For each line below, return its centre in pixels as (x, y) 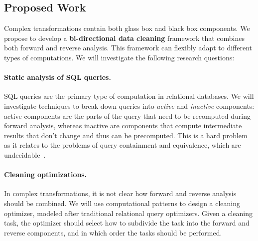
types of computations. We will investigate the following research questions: (119, 57)
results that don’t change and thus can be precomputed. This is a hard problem (126, 135)
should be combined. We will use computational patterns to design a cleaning (122, 203)
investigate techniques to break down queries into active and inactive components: (129, 106)
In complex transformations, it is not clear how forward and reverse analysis (120, 193)
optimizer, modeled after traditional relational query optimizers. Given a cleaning (128, 213)
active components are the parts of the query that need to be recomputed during (128, 116)
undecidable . (25, 154)
